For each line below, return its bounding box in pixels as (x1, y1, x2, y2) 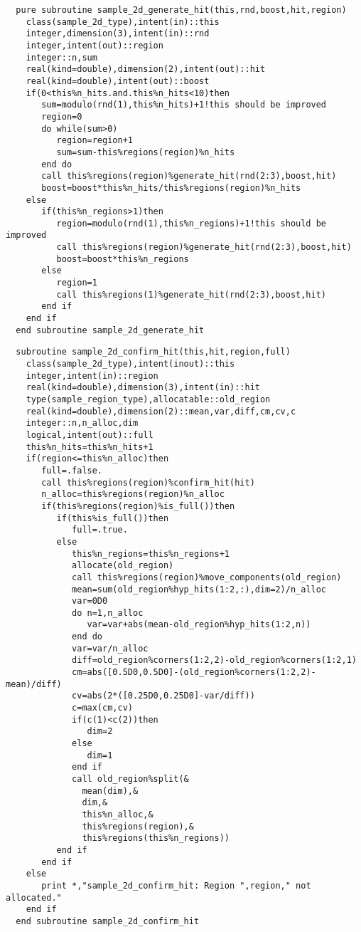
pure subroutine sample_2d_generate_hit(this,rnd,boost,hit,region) (16, 5, 347, 15)
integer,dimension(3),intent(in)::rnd (26, 28, 210, 39)
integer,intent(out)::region (26, 40, 163, 51)
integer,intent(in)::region (26, 370, 158, 381)
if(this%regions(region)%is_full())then (41, 501, 235, 511)
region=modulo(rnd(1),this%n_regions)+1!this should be (56, 218, 327, 229)
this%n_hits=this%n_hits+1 (26, 441, 153, 452)
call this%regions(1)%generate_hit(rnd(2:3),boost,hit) (56, 289, 327, 300)
